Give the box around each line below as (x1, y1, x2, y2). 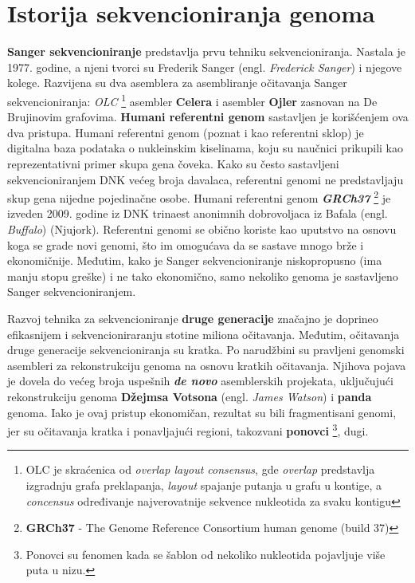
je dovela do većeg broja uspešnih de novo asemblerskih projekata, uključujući (7, 372, 393, 389)
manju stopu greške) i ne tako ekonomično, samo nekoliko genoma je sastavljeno (7, 267, 398, 284)
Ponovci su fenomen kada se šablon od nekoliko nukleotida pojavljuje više (25, 546, 386, 562)
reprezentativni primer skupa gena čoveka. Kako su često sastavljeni (7, 155, 339, 171)
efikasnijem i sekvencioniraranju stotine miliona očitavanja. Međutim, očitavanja (7, 325, 400, 342)
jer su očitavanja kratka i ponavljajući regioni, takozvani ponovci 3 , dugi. (7, 420, 369, 439)
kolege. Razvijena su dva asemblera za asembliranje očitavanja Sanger (7, 74, 347, 91)
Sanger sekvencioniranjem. (7, 283, 136, 300)
